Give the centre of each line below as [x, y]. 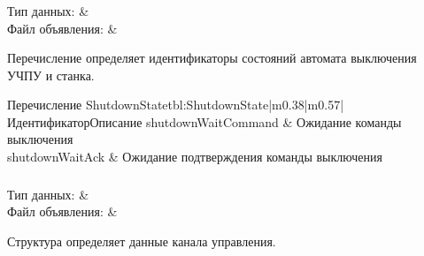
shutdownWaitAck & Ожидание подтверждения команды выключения [195, 157]
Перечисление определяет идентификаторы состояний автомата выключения [212, 58]
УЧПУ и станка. [51, 75]
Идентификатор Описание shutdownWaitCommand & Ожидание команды [204, 121]
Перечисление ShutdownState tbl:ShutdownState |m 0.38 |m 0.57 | [176, 105]
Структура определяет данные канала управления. [142, 241]
